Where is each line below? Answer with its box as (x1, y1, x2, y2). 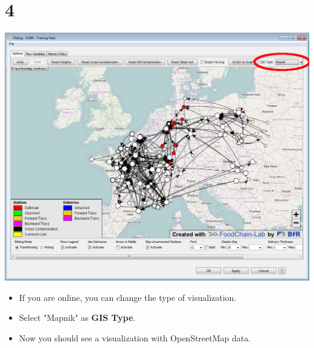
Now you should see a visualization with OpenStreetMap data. (19, 331, 251, 344)
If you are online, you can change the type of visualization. (19, 291, 237, 303)
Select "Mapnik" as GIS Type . (19, 311, 136, 324)
